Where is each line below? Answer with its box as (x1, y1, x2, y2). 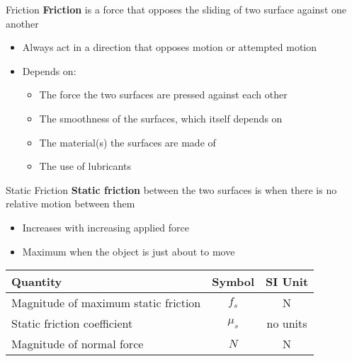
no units (266, 315, 307, 332)
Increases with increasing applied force (22, 219, 190, 234)
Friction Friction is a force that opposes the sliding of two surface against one (6, 2, 346, 16)
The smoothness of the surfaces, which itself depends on (39, 110, 283, 125)
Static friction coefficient (11, 315, 133, 332)
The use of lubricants (39, 159, 131, 173)
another (6, 16, 39, 30)
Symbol (212, 273, 255, 290)
